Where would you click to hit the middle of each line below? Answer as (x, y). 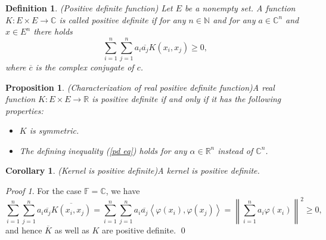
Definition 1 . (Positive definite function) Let (89, 8)
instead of (235, 150)
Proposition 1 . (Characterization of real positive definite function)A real (140, 87)
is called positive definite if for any (122, 19)
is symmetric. (54, 130)
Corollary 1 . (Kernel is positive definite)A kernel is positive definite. (133, 170)
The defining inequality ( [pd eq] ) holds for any (103, 150)
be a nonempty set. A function (240, 8)
